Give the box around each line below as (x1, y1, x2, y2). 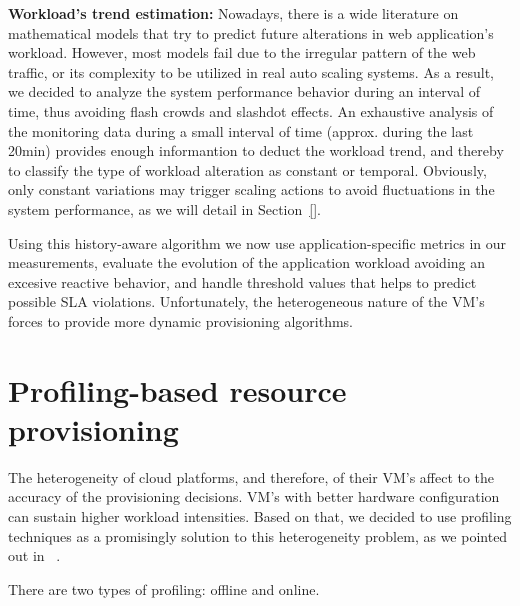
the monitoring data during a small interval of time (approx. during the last (8, 120, 474, 141)
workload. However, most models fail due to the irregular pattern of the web (8, 42, 476, 63)
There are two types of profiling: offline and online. (8, 578, 320, 599)
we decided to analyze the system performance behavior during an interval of (8, 81, 481, 102)
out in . (8, 545, 61, 566)
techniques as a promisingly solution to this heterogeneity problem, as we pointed (8, 525, 508, 546)
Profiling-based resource (8, 369, 347, 410)
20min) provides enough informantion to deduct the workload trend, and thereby (8, 140, 504, 161)
